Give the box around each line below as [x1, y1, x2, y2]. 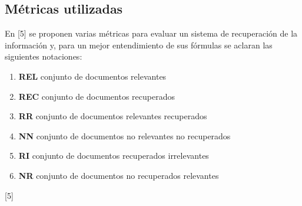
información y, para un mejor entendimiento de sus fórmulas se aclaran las [5, 38, 273, 51]
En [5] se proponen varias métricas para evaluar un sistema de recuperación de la [5, 27, 298, 40]
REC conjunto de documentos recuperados [18, 90, 175, 102]
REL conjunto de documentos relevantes [18, 70, 167, 82]
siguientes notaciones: [5, 50, 82, 63]
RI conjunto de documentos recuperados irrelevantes [18, 149, 209, 162]
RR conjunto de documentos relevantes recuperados [18, 110, 207, 122]
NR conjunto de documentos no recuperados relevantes [18, 169, 219, 181]
